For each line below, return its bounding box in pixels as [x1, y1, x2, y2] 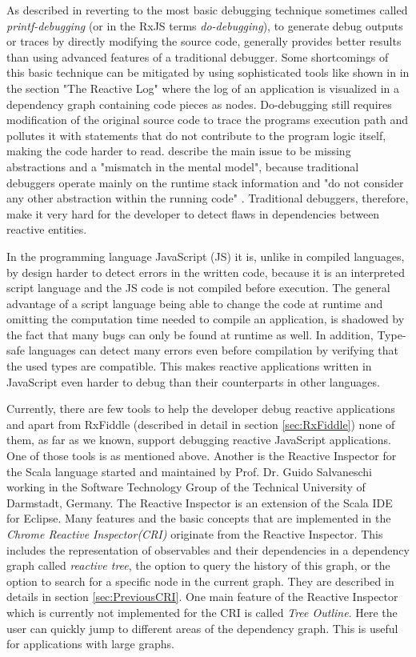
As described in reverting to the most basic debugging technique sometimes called [6, 2, 408, 18]
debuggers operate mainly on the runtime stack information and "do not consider [6, 174, 404, 190]
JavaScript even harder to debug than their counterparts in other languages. [6, 373, 380, 390]
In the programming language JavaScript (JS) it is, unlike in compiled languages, [6, 247, 405, 264]
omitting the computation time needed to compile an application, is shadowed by [6, 310, 405, 327]
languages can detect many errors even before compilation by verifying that [28, 342, 399, 359]
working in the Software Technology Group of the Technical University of [6, 479, 366, 495]
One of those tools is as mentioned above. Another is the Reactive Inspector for [6, 447, 397, 464]
